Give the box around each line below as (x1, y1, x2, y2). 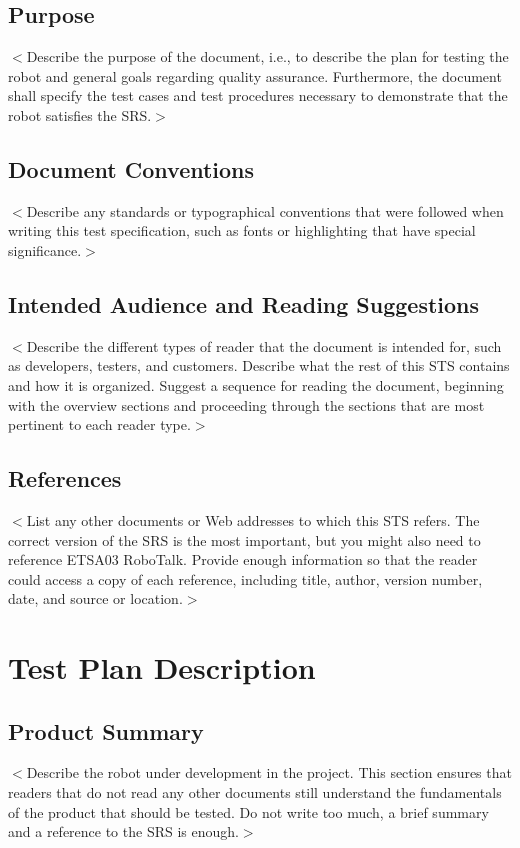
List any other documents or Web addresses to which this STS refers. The (26, 509, 480, 530)
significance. (8, 239, 82, 260)
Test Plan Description (8, 647, 316, 688)
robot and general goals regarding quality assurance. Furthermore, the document (8, 65, 502, 86)
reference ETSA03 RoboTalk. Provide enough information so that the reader (8, 549, 478, 570)
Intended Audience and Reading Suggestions (8, 288, 480, 319)
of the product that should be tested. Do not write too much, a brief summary (8, 801, 489, 822)
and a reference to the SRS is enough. (8, 821, 239, 842)
